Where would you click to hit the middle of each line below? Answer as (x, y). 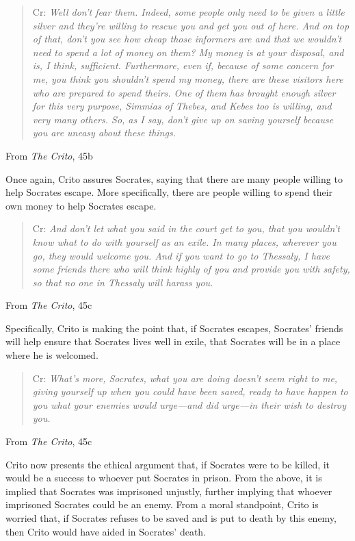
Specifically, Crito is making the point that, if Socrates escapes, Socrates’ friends (174, 328)
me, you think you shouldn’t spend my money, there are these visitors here (188, 78)
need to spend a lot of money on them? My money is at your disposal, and (188, 52)
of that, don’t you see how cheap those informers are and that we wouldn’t (187, 39)
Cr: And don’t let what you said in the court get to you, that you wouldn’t (186, 228)
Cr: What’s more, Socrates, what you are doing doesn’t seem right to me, (185, 378)
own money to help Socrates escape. (81, 205)
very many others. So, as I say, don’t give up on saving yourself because (183, 119)
